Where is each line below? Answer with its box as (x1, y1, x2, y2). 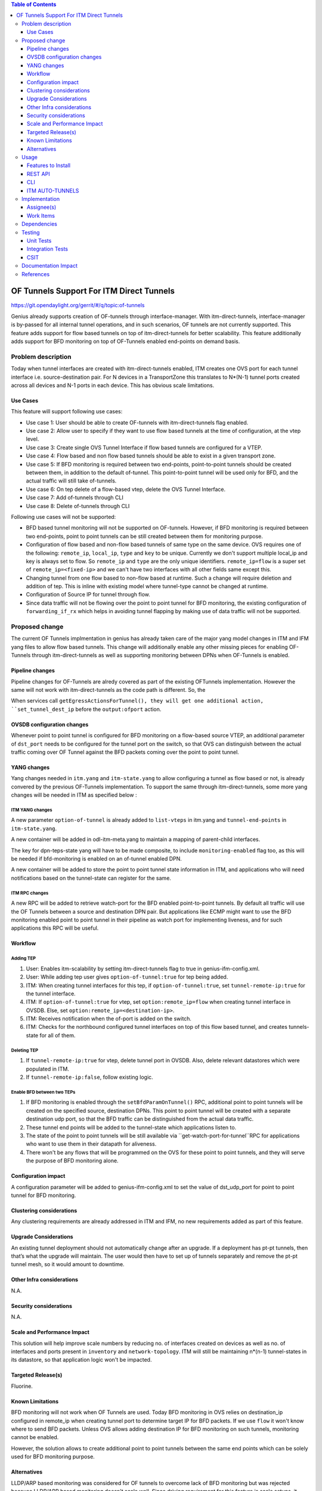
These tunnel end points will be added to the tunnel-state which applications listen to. (26, 1124, 237, 1131)
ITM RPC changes (11, 890, 49, 896)
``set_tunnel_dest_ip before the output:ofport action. (11, 706, 162, 713)
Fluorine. (11, 1382, 33, 1390)
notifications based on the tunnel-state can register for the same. (11, 874, 171, 881)
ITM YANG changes (11, 807, 52, 813)
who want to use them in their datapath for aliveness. (26, 1140, 157, 1147)
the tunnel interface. (26, 990, 76, 997)
